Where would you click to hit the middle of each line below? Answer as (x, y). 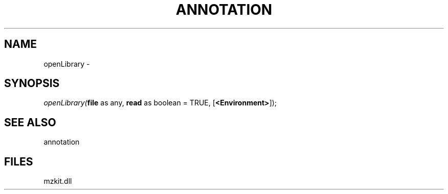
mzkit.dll (58, 181)
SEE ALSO (30, 122)
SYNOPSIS (32, 84)
